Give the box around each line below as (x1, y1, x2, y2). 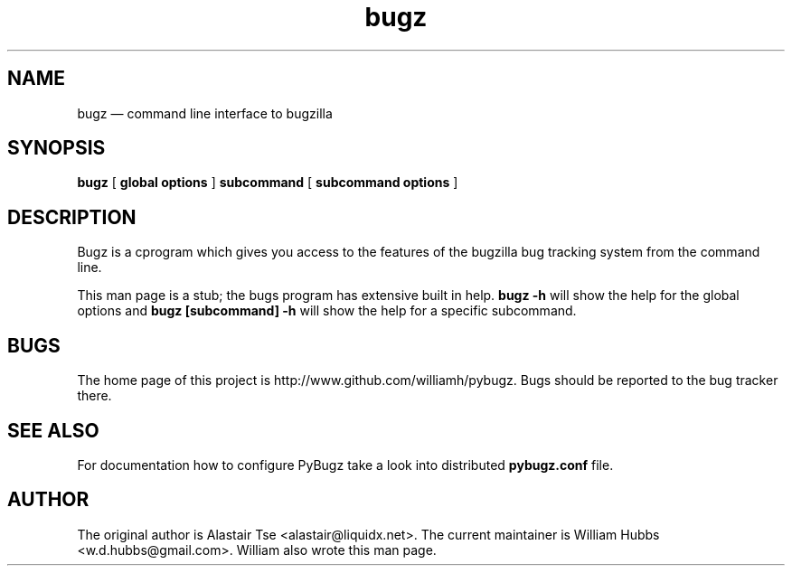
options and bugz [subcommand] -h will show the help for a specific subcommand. (77, 303, 577, 319)
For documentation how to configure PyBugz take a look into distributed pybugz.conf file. (77, 456, 614, 473)
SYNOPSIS (7, 136, 106, 160)
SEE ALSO (7, 418, 99, 442)
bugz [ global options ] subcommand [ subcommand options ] (77, 174, 458, 191)
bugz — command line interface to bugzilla (77, 105, 333, 121)
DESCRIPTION (7, 205, 137, 229)
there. (77, 388, 112, 404)
